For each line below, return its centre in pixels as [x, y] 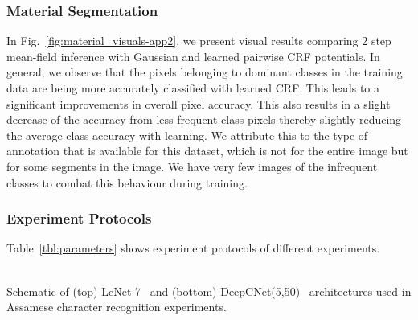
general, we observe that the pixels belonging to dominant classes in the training [205, 72]
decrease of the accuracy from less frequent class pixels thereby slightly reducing [204, 119]
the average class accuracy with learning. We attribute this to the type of [187, 135]
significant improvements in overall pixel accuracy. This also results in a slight [199, 103]
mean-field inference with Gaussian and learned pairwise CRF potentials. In [193, 56]
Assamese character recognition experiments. [117, 307]
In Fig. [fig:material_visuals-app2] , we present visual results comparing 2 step [199, 41]
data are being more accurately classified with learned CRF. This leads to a [193, 88]
